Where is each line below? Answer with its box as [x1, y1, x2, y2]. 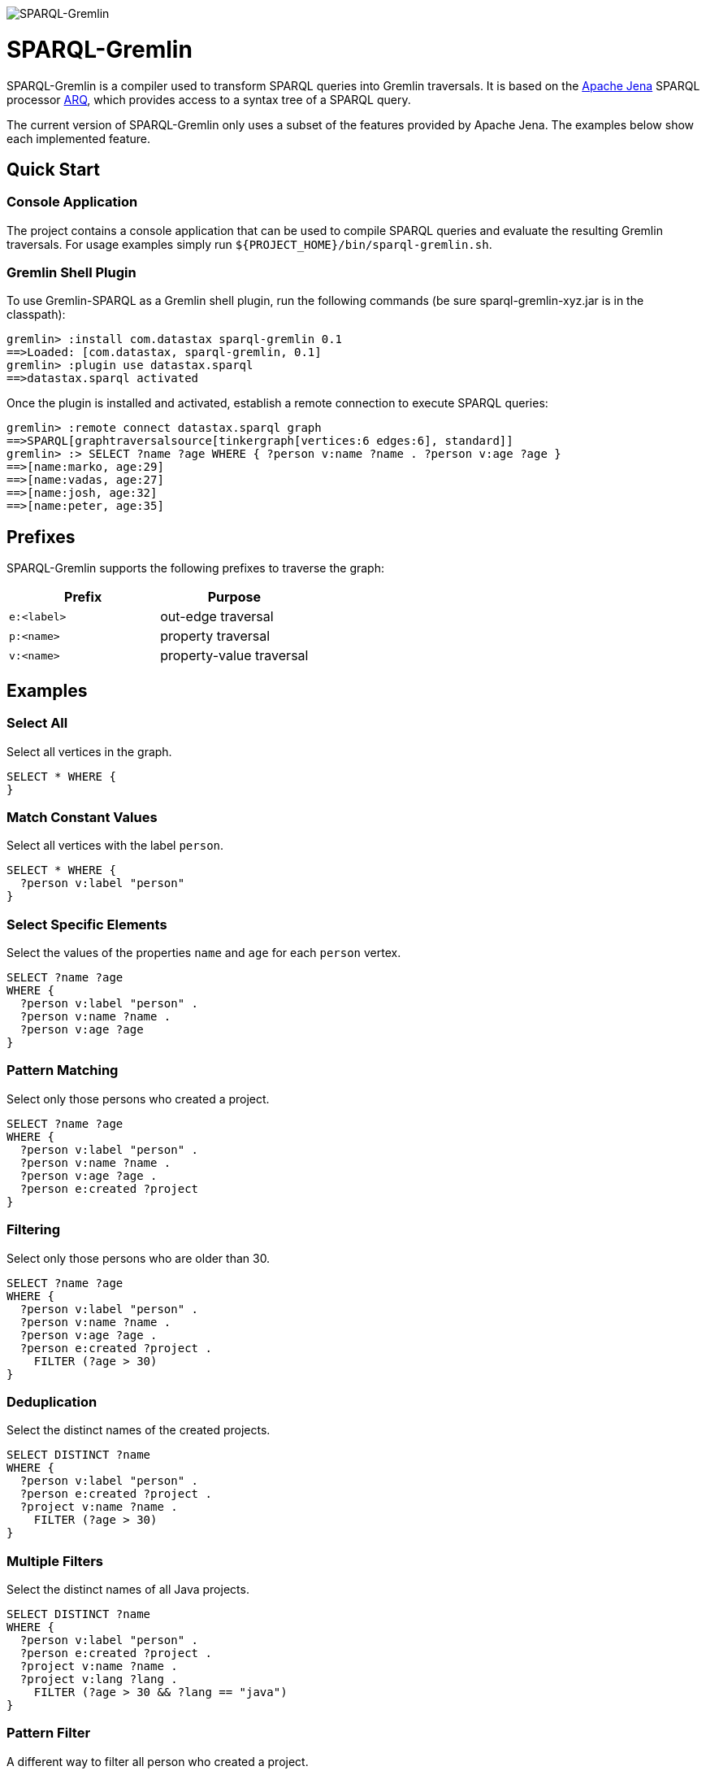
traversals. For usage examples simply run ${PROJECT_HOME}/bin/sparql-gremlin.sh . [6, 237, 492, 251]
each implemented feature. [6, 131, 150, 146]
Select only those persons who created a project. [6, 1091, 270, 1106]
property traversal [160, 628, 271, 645]
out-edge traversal [160, 608, 274, 625]
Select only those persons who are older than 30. [6, 1251, 271, 1265]
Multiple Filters [6, 1552, 103, 1569]
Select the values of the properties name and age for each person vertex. [6, 946, 401, 960]
